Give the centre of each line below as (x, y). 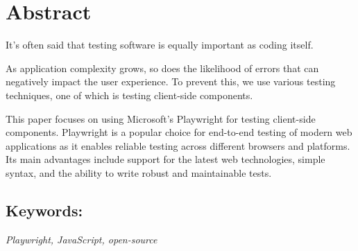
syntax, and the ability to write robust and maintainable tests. (139, 172)
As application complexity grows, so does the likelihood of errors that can (162, 68)
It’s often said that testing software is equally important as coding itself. (160, 45)
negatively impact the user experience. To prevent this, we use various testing (171, 81)
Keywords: (44, 210)
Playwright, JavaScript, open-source (82, 239)
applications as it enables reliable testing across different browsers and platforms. (178, 145)
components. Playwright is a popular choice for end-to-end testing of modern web (179, 132)
